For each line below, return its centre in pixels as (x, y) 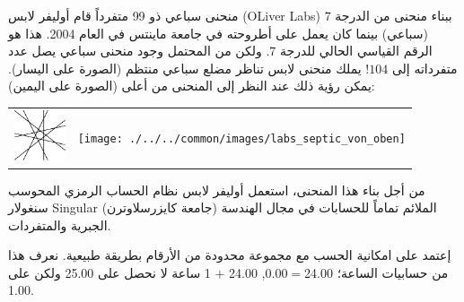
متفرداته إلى (425, 68)
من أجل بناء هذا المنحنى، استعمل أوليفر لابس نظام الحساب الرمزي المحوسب (217, 190)
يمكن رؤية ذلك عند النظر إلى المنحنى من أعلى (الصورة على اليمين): (192, 86)
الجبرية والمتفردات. (60, 224)
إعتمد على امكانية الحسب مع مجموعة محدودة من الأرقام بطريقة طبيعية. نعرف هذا (230, 255)
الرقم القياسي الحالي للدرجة (356, 51)
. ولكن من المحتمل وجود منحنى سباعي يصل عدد (139, 51)
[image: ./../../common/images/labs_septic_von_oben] (241, 138)
